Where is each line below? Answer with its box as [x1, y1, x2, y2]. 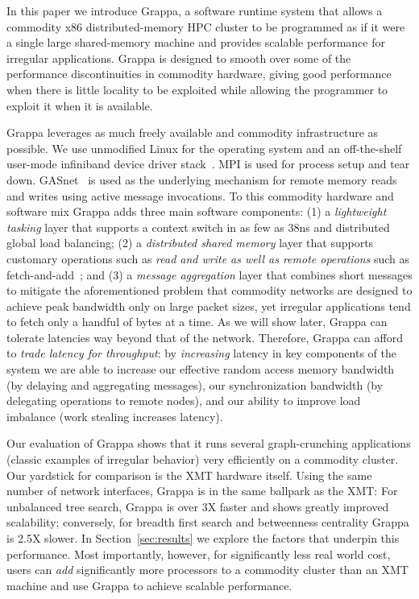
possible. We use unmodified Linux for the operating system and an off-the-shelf [6, 139, 402, 156]
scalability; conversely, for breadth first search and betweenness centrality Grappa [6, 514, 409, 531]
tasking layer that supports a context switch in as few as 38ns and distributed [6, 218, 390, 235]
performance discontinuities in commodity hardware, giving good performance [6, 65, 392, 82]
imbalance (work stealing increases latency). [6, 407, 223, 424]
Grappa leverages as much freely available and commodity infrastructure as [6, 124, 379, 141]
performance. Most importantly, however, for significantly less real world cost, [6, 545, 391, 562]
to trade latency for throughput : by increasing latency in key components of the [6, 345, 396, 361]
